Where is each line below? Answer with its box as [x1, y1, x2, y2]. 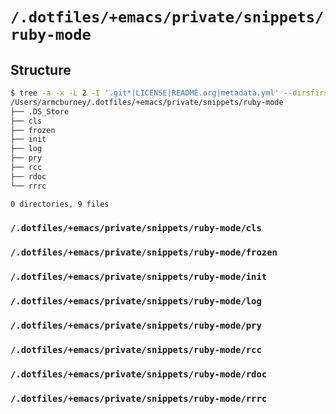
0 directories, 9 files [10, 199, 110, 209]
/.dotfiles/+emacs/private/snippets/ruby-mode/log [10, 296, 262, 307]
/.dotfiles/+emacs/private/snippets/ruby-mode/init [10, 271, 268, 283]
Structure [10, 61, 72, 78]
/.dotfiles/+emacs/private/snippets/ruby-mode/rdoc [10, 368, 268, 380]
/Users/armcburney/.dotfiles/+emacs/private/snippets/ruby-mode [10, 97, 284, 107]
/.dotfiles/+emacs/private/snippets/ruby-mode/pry [10, 320, 262, 332]
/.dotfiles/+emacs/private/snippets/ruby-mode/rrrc [10, 393, 268, 404]
